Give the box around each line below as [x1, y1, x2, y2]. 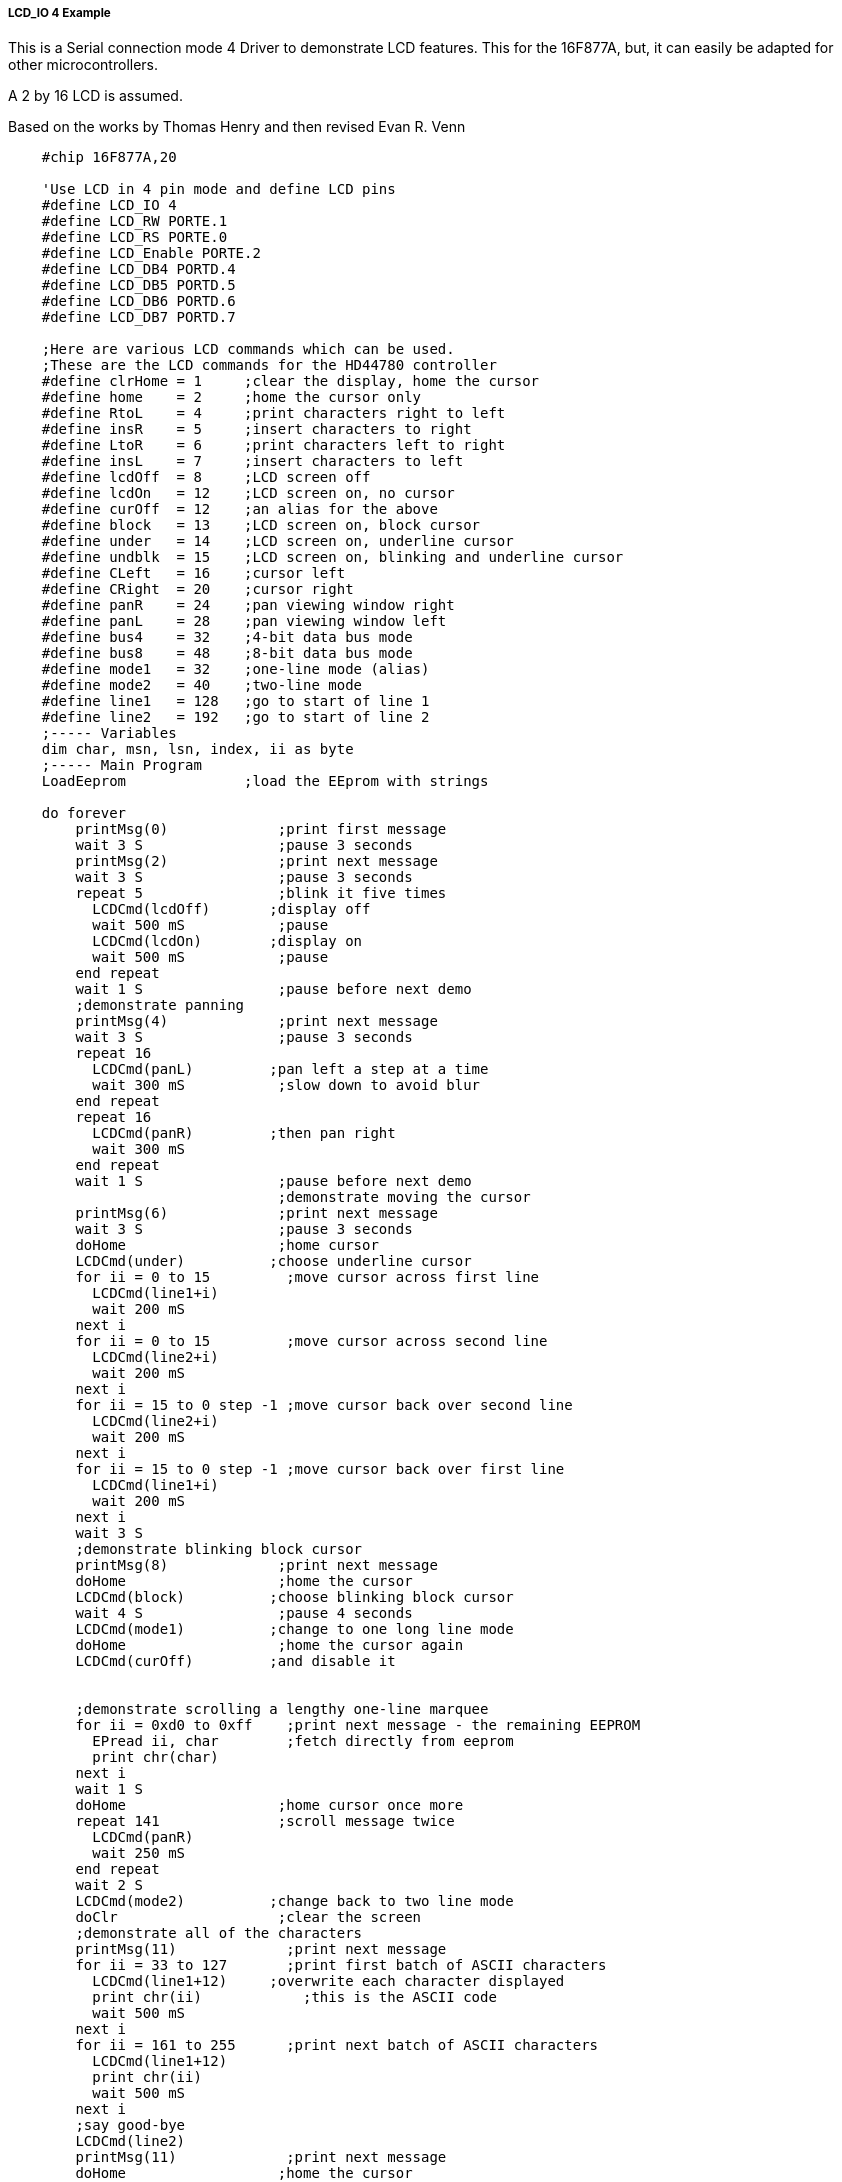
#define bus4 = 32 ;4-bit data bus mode [41, 629, 413, 646]
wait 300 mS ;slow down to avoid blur [92, 1077, 481, 1094]
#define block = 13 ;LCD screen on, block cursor [41, 517, 481, 534]
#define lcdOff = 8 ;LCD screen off [41, 469, 371, 486]
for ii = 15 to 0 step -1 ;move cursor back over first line [75, 1461, 565, 1478]
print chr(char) [92, 1749, 219, 1766]
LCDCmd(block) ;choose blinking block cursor [75, 1589, 514, 1606]
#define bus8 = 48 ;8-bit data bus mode [41, 645, 413, 662]
